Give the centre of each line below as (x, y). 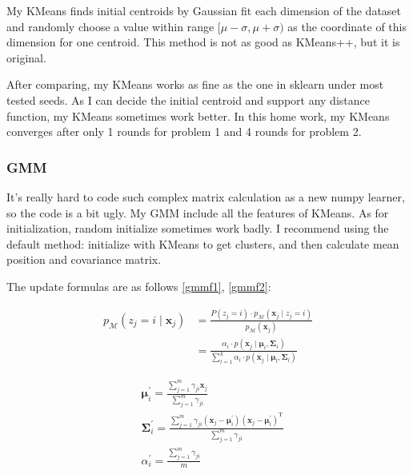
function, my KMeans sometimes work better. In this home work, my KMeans (198, 116)
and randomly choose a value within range (110, 26)
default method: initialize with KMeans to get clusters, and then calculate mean (203, 243)
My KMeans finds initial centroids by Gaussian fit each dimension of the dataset (204, 10)
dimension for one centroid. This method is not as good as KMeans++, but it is (203, 42)
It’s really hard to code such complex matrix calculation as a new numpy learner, (206, 196)
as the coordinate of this (347, 26)
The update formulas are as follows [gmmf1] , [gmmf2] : (139, 286)
